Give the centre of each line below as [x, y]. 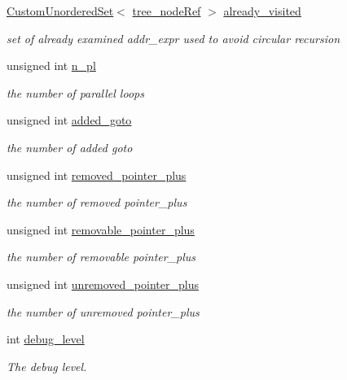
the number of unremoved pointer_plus [103, 311]
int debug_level [46, 339]
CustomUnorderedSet [60, 11]
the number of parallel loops [75, 92]
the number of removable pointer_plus [101, 257]
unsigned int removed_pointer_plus [97, 175]
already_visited [262, 11]
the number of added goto [70, 147]
